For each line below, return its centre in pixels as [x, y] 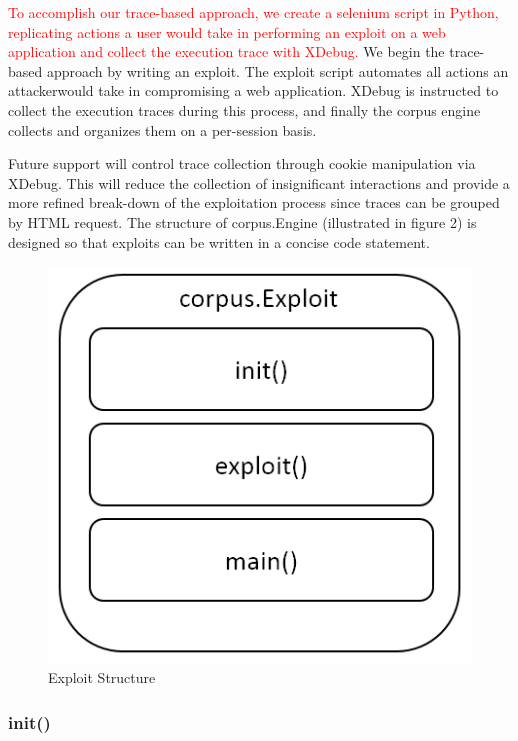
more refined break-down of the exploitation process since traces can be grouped [254, 202]
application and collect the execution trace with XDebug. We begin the [226, 51]
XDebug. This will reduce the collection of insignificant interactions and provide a [259, 182]
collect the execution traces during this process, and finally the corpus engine [244, 109]
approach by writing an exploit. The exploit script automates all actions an [277, 70]
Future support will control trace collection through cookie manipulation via [242, 163]
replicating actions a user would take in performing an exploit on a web [227, 31]
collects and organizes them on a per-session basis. [162, 129]
